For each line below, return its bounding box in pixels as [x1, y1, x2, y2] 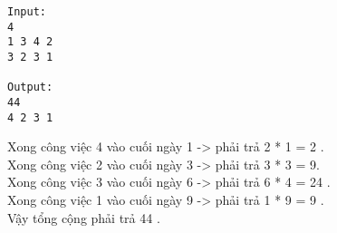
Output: [7, 81, 53, 94]
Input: [7, 5, 46, 18]
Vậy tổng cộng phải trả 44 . [7, 208, 160, 227]
